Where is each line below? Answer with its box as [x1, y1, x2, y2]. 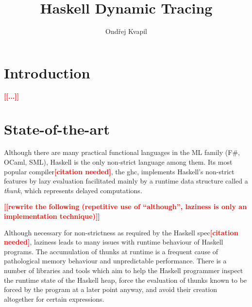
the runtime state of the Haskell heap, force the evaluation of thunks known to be [4, 275, 247, 285]
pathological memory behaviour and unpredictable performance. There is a [4, 256, 227, 266]
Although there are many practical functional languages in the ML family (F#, [4, 147, 240, 157]
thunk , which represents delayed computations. [4, 185, 142, 195]
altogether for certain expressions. [4, 293, 104, 304]
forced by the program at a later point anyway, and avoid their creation [4, 284, 217, 294]
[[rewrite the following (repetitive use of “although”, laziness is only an [4, 201, 247, 212]
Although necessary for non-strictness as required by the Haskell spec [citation [4, 227, 238, 237]
